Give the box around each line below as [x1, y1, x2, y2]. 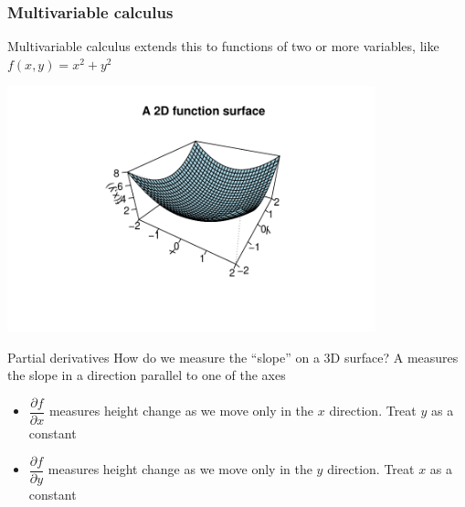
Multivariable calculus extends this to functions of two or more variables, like [7, 37, 439, 56]
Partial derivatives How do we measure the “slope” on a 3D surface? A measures [7, 347, 459, 366]
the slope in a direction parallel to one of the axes [7, 365, 286, 385]
